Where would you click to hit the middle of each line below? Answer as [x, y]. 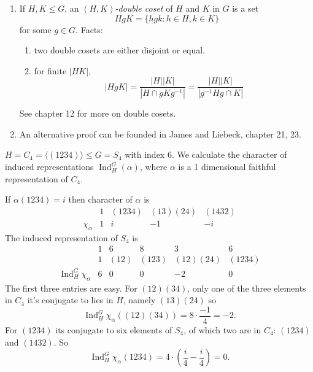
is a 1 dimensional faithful [227, 167]
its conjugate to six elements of [114, 329]
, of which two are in [222, 329]
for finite [50, 70]
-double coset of [144, 8]
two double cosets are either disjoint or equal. [119, 50]
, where [153, 167]
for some [35, 29]
